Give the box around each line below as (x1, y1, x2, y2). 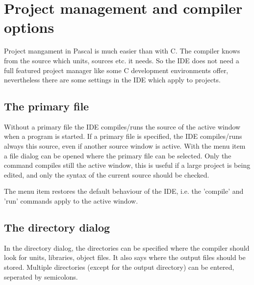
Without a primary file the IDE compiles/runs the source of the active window (4, 121, 241, 131)
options (4, 17, 54, 37)
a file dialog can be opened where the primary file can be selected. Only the (4, 150, 231, 160)
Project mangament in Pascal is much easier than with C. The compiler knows (4, 46, 240, 56)
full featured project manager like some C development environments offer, (4, 65, 229, 75)
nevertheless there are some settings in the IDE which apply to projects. (4, 75, 221, 85)
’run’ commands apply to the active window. (4, 196, 138, 206)
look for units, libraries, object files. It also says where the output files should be (4, 252, 246, 262)
